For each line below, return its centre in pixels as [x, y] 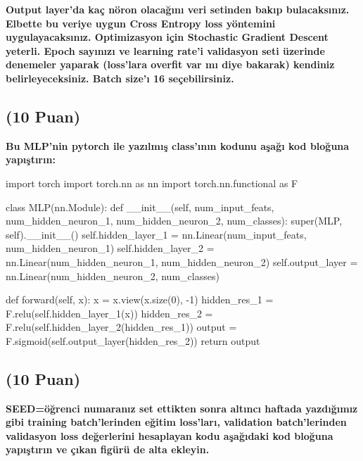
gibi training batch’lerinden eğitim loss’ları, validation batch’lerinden [176, 422]
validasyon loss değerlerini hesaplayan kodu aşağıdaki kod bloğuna [170, 435]
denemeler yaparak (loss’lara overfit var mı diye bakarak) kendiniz [170, 64]
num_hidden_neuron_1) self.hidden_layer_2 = [110, 248]
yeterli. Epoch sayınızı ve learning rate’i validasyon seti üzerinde [165, 50]
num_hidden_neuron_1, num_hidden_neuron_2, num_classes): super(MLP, [174, 221]
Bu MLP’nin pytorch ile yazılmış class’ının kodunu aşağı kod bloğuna [178, 145]
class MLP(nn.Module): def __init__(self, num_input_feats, [140, 207]
